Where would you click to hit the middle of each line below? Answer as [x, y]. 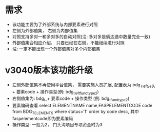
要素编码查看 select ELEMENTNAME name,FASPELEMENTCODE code [82, 106]
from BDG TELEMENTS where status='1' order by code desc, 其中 [75, 112]
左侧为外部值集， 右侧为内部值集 [45, 30]
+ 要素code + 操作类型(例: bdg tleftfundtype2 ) [55, 92]
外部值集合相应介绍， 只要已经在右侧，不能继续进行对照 [68, 42]
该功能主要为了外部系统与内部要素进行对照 [55, 24]
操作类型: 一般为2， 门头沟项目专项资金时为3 [57, 125]
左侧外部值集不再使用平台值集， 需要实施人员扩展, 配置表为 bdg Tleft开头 [83, 85]
